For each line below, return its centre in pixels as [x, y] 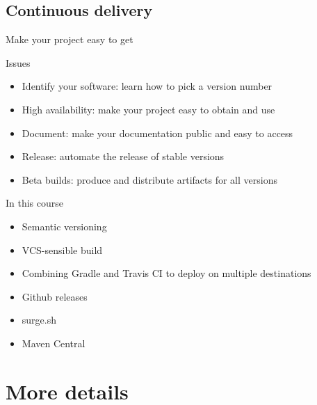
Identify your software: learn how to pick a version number [147, 86]
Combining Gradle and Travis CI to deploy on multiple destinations [166, 273]
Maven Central [54, 343]
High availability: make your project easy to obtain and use [148, 109]
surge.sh [39, 320]
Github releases [55, 296]
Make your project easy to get [70, 39]
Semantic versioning [64, 226]
